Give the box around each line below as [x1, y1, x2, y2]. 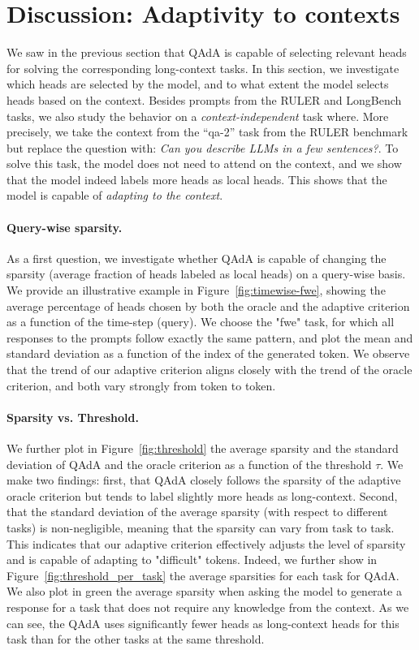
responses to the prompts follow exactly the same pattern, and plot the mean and [6, 329, 413, 346]
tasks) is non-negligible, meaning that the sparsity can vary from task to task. [6, 519, 395, 536]
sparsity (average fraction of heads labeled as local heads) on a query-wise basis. [6, 265, 406, 282]
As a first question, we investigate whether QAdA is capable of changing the [6, 249, 387, 266]
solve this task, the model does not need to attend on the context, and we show [6, 155, 402, 172]
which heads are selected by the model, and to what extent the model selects [6, 75, 389, 93]
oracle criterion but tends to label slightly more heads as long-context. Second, [6, 487, 398, 504]
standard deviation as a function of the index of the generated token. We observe [6, 345, 410, 362]
